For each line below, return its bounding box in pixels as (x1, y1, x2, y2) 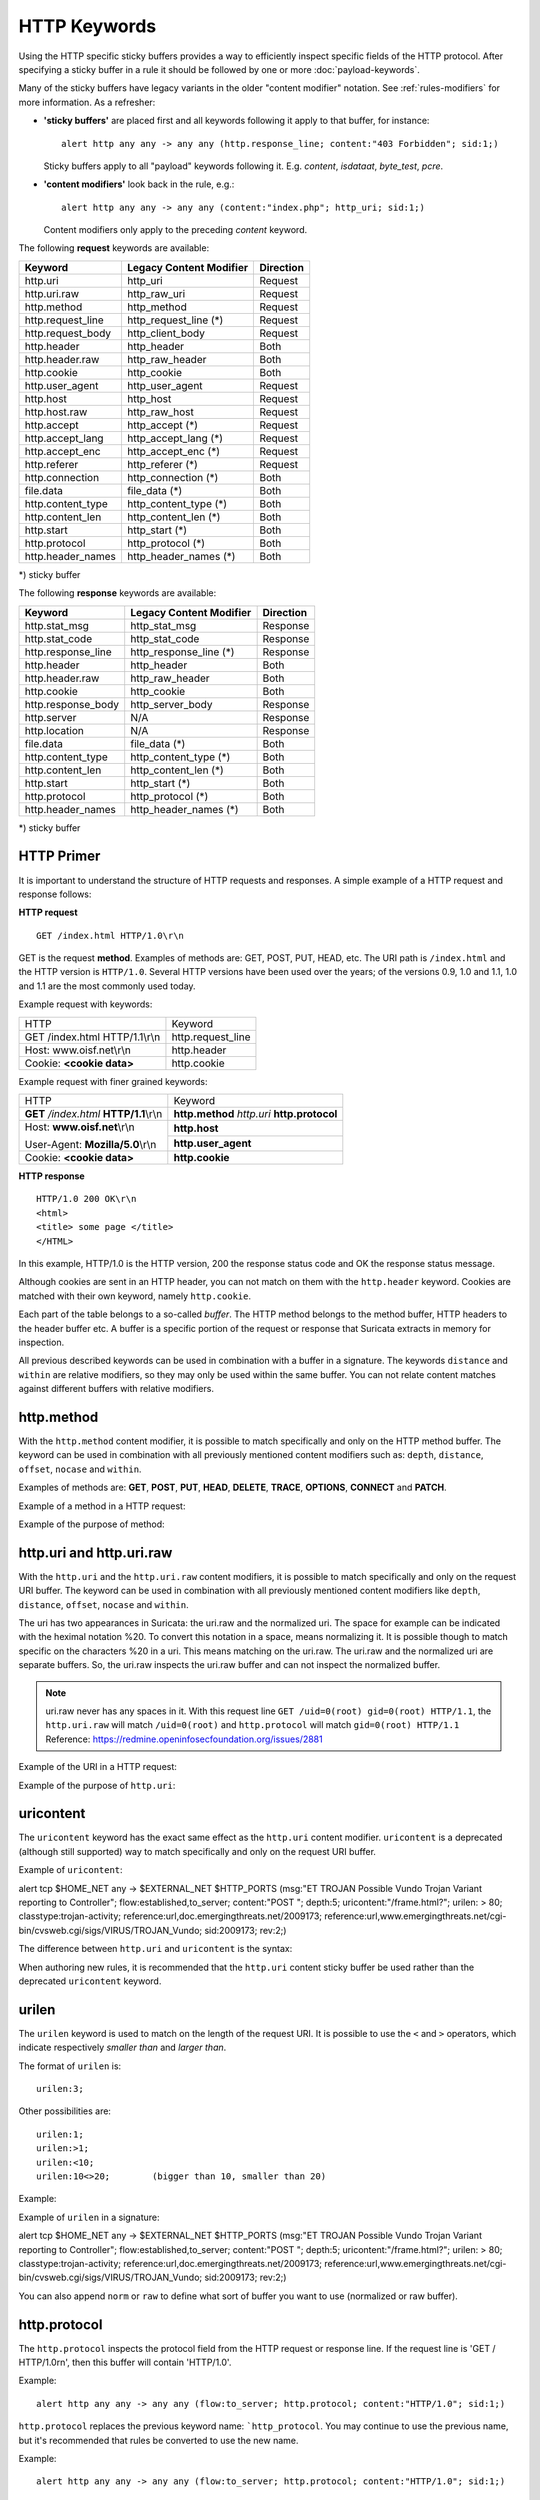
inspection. (18, 1336, 65, 1348)
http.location (24, 723, 84, 737)
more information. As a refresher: (18, 96, 156, 108)
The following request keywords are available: (18, 242, 210, 254)
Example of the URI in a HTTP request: (18, 1761, 177, 1773)
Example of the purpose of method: (18, 1518, 165, 1530)
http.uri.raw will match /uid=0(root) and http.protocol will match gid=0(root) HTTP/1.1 (45, 1719, 460, 1731)
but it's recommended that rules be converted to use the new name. (18, 2434, 299, 2446)
